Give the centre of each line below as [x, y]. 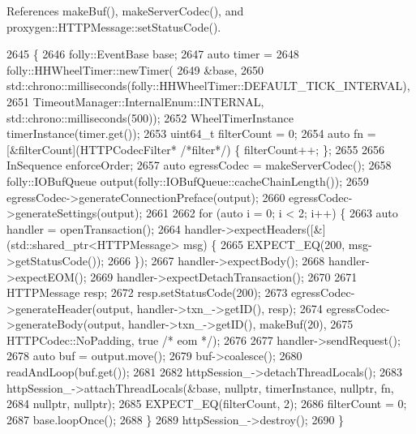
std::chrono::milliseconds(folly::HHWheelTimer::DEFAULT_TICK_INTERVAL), [208, 86]
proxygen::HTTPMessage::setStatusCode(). [114, 26]
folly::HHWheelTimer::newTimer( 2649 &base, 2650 [135, 69]
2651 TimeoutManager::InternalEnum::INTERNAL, [135, 101]
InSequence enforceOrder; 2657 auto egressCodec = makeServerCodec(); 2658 [199, 165]
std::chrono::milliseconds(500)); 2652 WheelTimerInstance [150, 117]
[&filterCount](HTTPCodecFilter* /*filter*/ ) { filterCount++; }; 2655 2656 [196, 149]
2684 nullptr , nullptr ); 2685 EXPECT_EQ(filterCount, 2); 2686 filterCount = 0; [207, 404]
